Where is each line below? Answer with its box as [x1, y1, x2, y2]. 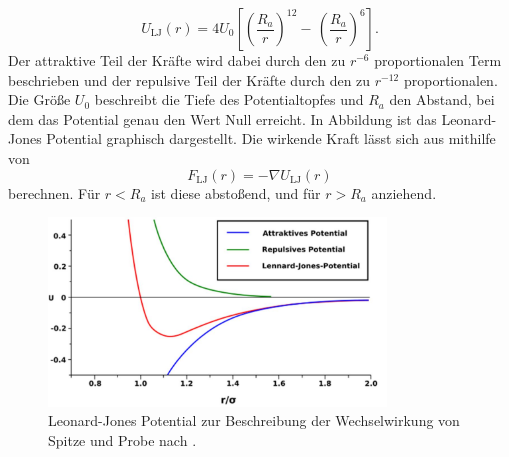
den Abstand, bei [389, 89, 495, 110]
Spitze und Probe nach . [48, 429, 197, 450]
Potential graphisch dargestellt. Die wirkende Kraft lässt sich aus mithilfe [46, 128, 496, 149]
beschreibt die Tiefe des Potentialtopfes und [94, 89, 364, 110]
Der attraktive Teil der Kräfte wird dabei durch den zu [8, 50, 346, 70]
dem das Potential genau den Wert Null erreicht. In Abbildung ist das [8, 108, 437, 129]
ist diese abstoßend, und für [151, 182, 321, 203]
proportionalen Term [374, 50, 502, 70]
